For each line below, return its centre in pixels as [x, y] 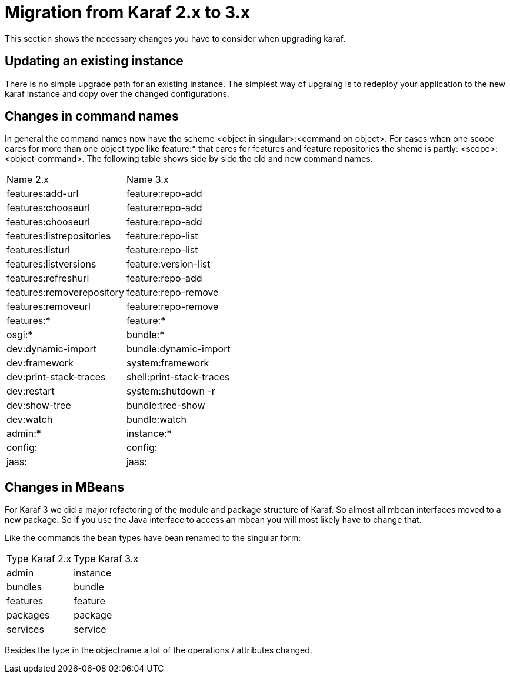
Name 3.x [147, 180]
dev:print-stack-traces [56, 377]
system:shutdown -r [171, 391]
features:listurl [38, 250]
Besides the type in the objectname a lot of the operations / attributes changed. [159, 650]
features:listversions [51, 264]
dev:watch [30, 420]
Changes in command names [92, 116]
